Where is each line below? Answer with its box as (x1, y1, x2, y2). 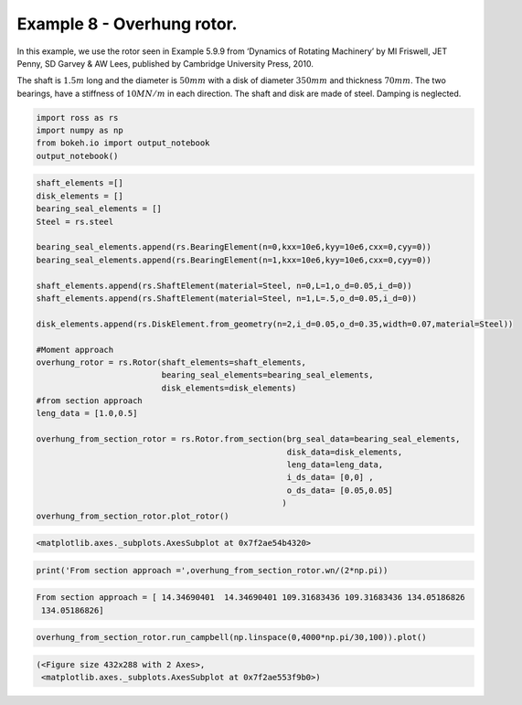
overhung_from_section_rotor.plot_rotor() (36, 510, 229, 521)
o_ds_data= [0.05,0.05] (286, 485, 393, 496)
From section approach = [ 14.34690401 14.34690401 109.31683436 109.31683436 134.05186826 (36, 593, 465, 603)
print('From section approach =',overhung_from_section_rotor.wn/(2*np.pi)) (36, 565, 389, 575)
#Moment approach (36, 344, 114, 355)
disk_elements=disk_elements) (161, 382, 297, 393)
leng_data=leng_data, (286, 460, 384, 470)
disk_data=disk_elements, (286, 446, 403, 457)
